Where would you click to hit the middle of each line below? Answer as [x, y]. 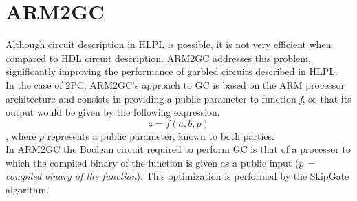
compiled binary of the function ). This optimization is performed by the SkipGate [177, 176]
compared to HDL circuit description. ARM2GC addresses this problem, [158, 57]
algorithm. [28, 190]
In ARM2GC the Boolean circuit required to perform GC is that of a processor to [178, 149]
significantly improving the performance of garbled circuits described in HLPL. [172, 71]
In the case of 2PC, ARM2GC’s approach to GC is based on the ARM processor [175, 84]
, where [21, 135]
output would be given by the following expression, [113, 112]
